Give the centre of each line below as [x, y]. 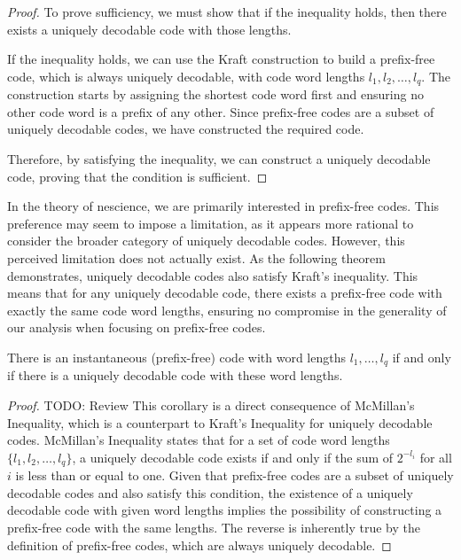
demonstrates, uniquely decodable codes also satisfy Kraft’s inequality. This [213, 275]
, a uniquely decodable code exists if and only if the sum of [233, 457]
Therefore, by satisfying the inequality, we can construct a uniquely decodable [219, 159]
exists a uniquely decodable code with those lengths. [149, 29]
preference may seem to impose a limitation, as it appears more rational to [211, 223]
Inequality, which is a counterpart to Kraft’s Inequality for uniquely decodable [220, 422]
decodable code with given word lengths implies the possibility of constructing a [225, 510]
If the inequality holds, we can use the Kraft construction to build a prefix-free [221, 59]
